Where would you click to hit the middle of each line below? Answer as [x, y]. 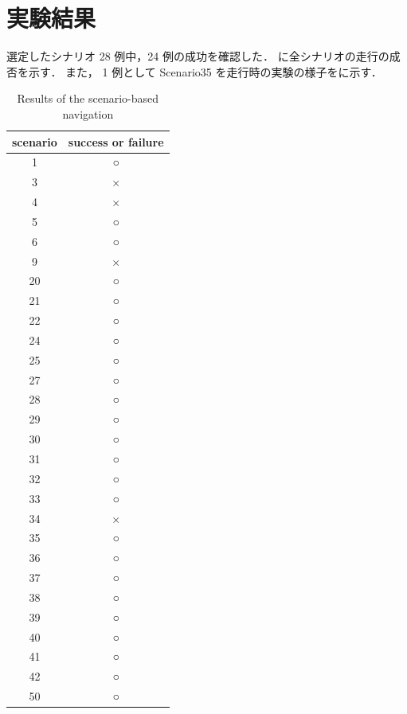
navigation [88, 113]
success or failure [116, 141]
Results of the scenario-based [88, 98]
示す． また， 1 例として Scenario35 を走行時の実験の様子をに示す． [205, 71]
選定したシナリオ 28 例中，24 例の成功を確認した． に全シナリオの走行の [198, 56]
